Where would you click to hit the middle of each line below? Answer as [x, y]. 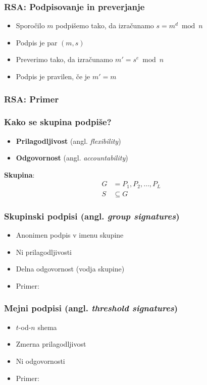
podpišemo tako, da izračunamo [105, 25]
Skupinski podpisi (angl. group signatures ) [92, 216]
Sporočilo [30, 25]
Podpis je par [37, 42]
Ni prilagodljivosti [44, 252]
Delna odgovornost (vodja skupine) [70, 269]
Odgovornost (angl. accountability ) [72, 158]
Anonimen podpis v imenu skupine [70, 235]
